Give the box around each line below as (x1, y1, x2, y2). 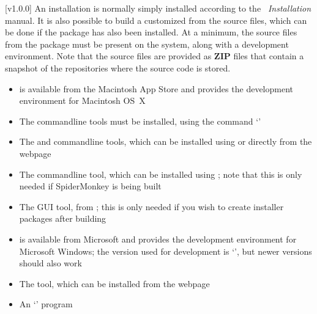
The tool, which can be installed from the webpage (19, 277, 210, 290)
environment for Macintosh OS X (19, 94, 146, 107)
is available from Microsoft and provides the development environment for (19, 232, 297, 245)
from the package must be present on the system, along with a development (5, 37, 289, 50)
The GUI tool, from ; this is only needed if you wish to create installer (19, 200, 284, 213)
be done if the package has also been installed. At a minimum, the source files (5, 26, 297, 38)
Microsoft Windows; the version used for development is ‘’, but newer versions (19, 244, 312, 257)
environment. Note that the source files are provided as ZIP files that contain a (5, 49, 304, 62)
